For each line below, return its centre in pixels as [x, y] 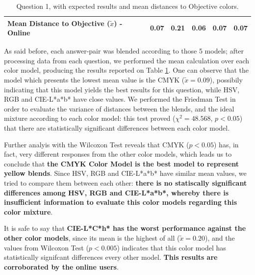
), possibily [226, 80]
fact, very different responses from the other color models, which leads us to [118, 154]
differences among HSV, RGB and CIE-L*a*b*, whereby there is [116, 192]
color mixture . [28, 211]
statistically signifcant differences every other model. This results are [111, 257]
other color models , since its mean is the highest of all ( [92, 237]
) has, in [226, 144]
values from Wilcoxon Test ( [46, 247]
